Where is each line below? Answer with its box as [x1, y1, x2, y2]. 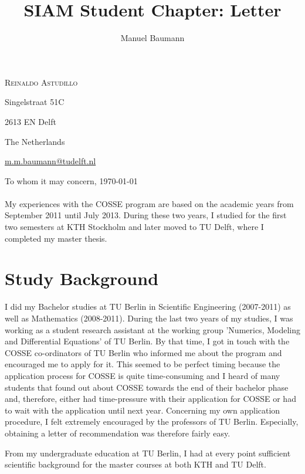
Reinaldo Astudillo [5, 76, 78, 88]
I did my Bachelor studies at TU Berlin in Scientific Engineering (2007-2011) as [5, 300, 291, 313]
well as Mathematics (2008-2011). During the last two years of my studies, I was [5, 312, 293, 324]
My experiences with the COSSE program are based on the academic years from [5, 197, 294, 209]
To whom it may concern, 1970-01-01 [5, 174, 138, 187]
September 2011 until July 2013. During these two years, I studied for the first [5, 209, 287, 221]
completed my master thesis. [5, 232, 107, 244]
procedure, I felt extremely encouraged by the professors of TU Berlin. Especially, [5, 415, 299, 428]
